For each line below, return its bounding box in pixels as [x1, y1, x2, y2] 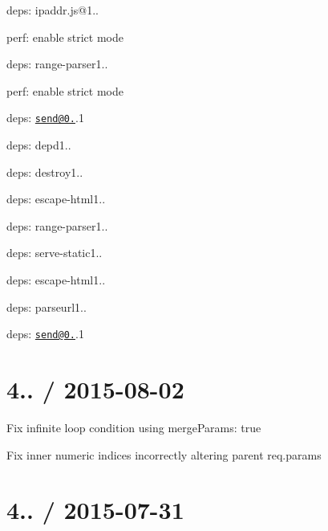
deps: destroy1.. [6, 163, 83, 180]
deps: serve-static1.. [6, 244, 103, 261]
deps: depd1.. [6, 137, 71, 153]
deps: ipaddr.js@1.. [6, 2, 99, 18]
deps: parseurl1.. [6, 298, 87, 315]
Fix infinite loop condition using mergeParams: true [6, 419, 261, 435]
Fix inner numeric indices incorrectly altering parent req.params [6, 446, 322, 463]
